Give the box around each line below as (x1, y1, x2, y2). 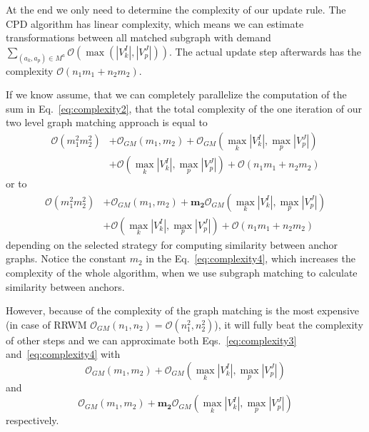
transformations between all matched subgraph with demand (6, 30, 271, 45)
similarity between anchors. (6, 279, 125, 294)
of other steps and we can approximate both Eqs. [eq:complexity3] (6, 332, 297, 347)
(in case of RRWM (6, 317, 87, 331)
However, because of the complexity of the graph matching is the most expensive (6, 303, 359, 318)
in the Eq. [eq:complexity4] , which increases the (146, 251, 355, 266)
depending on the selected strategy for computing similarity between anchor (6, 237, 338, 252)
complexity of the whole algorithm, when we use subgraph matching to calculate (6, 264, 358, 279)
